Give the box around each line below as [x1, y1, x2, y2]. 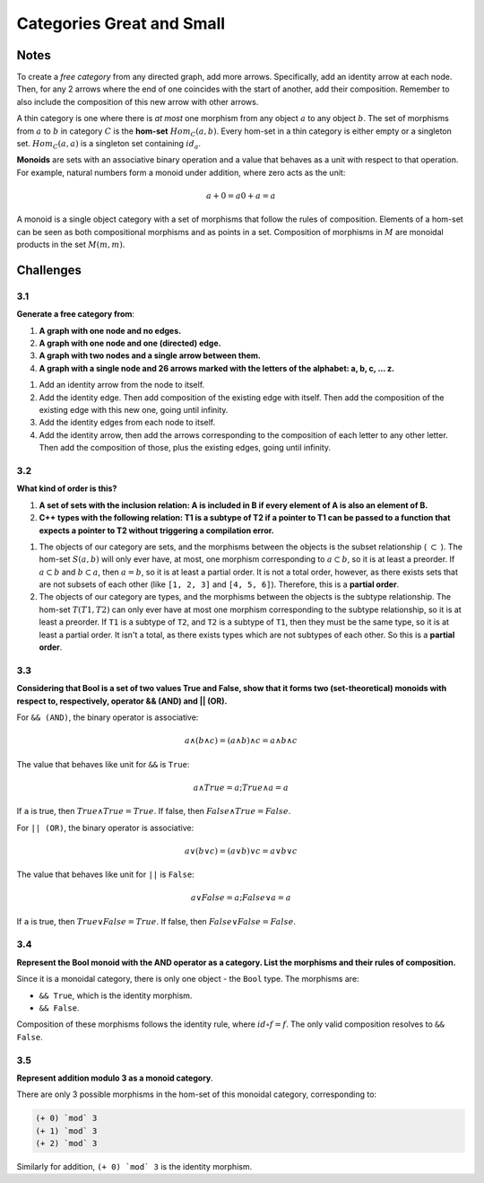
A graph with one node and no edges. [39, 325, 182, 336]
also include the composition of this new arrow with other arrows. [16, 96, 259, 107]
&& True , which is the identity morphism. [39, 990, 193, 1001]
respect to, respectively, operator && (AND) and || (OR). [16, 696, 228, 706]
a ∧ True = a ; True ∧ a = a [193, 782, 289, 793]
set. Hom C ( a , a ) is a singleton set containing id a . [16, 138, 202, 151]
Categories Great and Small [16, 13, 226, 33]
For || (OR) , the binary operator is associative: [16, 822, 194, 833]
